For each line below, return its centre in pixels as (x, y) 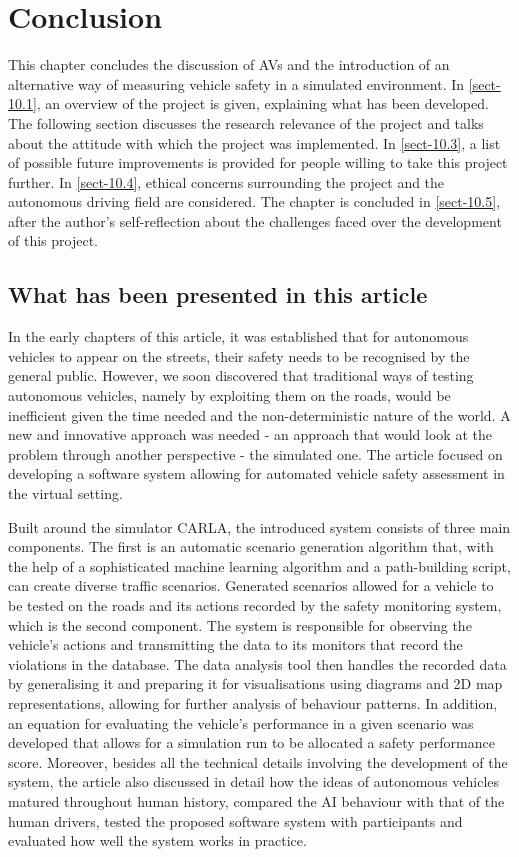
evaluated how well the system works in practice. (157, 840)
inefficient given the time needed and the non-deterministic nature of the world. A (259, 414)
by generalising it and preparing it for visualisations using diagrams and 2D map (255, 683)
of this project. (53, 240)
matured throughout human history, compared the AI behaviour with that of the (256, 800)
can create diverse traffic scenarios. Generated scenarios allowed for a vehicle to (251, 585)
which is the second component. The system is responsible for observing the (240, 624)
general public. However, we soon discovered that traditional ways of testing (241, 375)
